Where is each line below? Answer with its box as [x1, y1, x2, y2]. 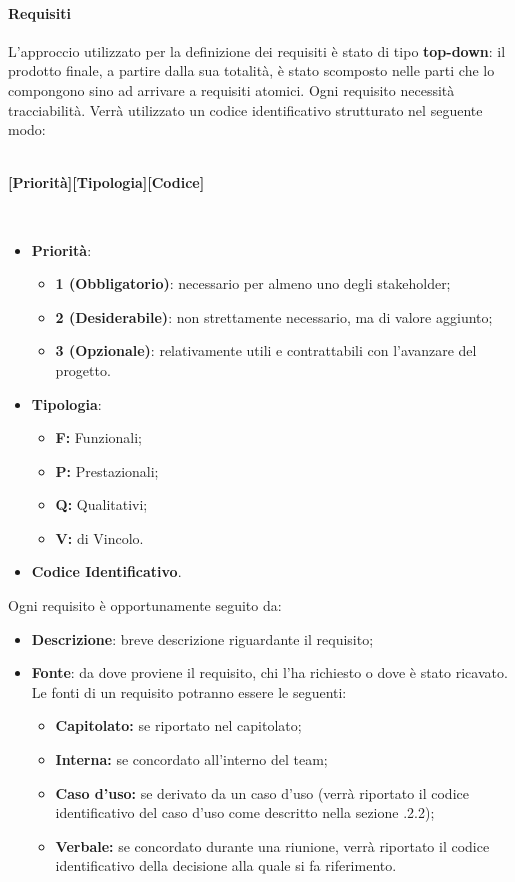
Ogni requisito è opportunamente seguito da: [8, 595, 282, 616]
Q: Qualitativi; [55, 494, 148, 515]
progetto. [55, 359, 111, 380]
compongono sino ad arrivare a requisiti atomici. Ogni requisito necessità [8, 79, 455, 100]
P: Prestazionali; [55, 460, 159, 481]
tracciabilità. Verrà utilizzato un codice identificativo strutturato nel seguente [8, 99, 483, 120]
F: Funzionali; [55, 427, 142, 448]
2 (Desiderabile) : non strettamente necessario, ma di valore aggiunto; [55, 306, 493, 327]
